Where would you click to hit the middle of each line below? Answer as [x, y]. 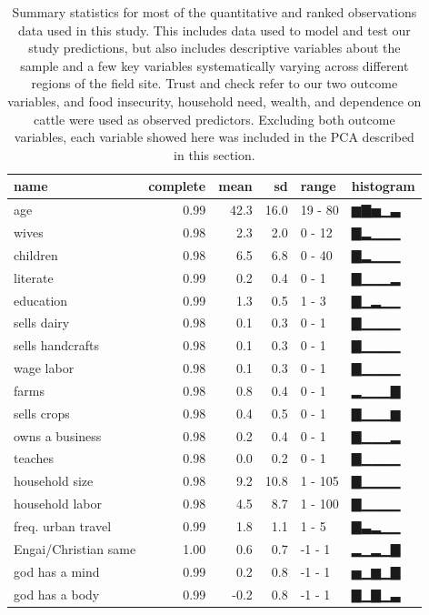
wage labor [44, 368]
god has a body [57, 594]
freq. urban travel [63, 526]
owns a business [58, 435]
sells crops [42, 413]
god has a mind [57, 571]
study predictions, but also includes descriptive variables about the [214, 48]
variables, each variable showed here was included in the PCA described [214, 137]
